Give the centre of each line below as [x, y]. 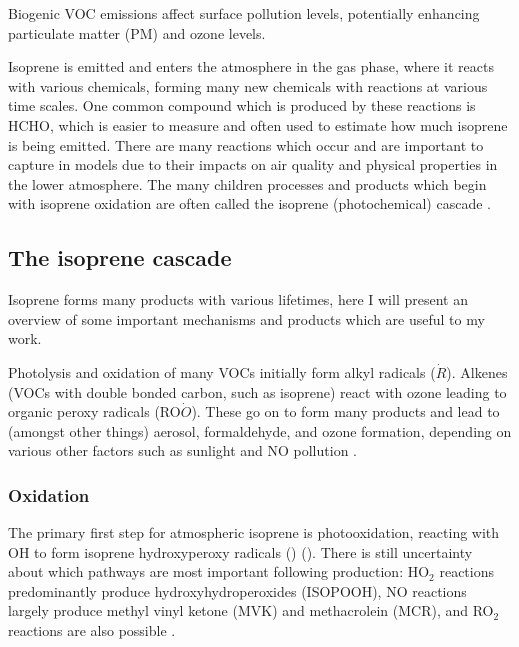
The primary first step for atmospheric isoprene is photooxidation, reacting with [254, 532]
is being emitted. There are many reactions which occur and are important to [246, 144]
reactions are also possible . [92, 630]
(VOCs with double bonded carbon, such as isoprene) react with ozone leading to [257, 391]
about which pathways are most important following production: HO [219, 571]
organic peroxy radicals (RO [94, 411]
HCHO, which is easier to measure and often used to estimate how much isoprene [258, 124]
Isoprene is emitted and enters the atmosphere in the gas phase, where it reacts [251, 66]
